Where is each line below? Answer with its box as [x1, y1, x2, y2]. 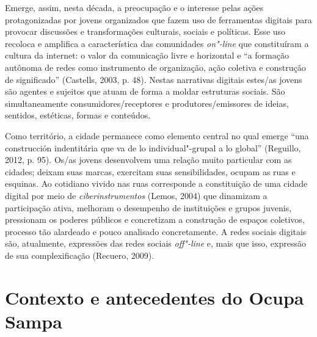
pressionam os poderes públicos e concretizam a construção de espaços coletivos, [5, 213, 305, 226]
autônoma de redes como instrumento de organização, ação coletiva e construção [5, 60, 306, 73]
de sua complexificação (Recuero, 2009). [5, 248, 155, 261]
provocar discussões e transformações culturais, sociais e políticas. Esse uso [5, 25, 286, 38]
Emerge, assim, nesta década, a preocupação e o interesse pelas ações [5, 1, 264, 13]
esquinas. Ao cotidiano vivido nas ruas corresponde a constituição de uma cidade [5, 177, 308, 190]
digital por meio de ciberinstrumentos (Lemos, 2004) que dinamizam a [5, 189, 268, 201]
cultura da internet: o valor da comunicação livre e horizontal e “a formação [5, 49, 289, 62]
